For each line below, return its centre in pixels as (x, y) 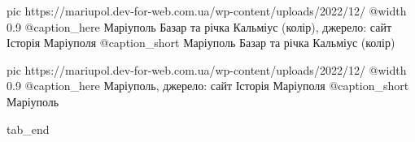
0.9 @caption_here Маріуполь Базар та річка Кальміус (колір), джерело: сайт (199, 26)
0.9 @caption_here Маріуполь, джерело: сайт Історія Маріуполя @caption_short (208, 86)
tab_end (28, 129)
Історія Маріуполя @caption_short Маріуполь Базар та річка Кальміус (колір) (201, 43)
